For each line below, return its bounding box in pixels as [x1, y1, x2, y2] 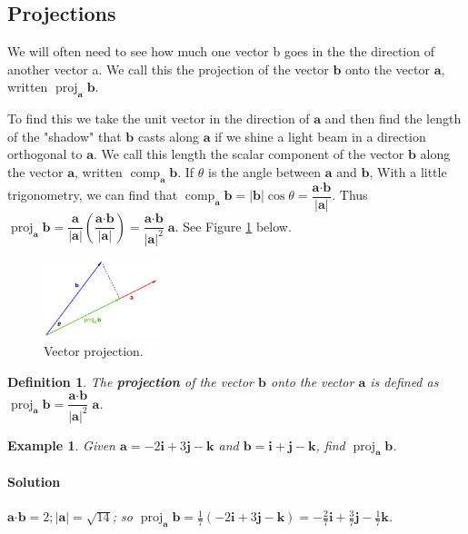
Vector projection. [44, 341, 144, 361]
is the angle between [208, 162, 322, 181]
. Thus [332, 185, 368, 204]
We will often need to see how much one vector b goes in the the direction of [7, 42, 434, 61]
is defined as [370, 371, 439, 391]
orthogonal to [7, 144, 83, 163]
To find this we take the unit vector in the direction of [7, 109, 310, 128]
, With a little [369, 162, 447, 181]
